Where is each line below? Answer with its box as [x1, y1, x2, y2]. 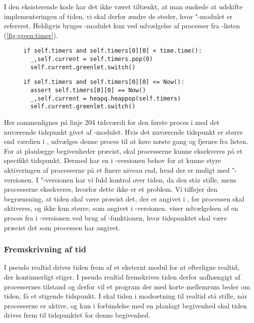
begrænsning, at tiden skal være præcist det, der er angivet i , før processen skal [4, 193, 244, 203]
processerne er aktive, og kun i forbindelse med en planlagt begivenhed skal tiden [4, 300, 247, 310]
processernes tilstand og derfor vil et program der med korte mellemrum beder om [4, 281, 250, 291]
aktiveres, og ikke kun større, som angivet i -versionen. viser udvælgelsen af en [4, 203, 238, 213]
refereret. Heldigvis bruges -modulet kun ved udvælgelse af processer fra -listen [4, 20, 240, 31]
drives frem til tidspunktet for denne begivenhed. [4, 310, 150, 320]
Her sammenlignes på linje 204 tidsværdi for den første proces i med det [4, 117, 220, 127]
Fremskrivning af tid [4, 243, 86, 255]
